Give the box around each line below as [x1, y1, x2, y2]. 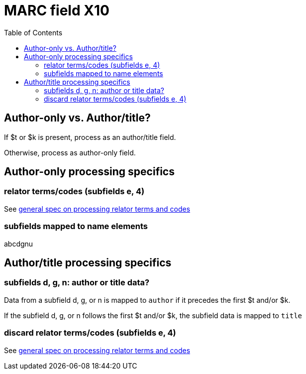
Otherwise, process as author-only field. [4, 148, 136, 157]
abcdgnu [4, 239, 33, 248]
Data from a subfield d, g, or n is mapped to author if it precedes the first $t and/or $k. [4, 295, 291, 304]
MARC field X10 [4, 2, 109, 19]
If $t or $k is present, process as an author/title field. [4, 132, 176, 141]
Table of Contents [4, 28, 63, 37]
